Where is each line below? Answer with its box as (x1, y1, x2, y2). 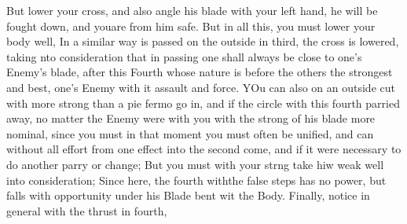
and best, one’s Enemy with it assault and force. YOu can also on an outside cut (6, 79, 395, 95)
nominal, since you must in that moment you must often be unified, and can (6, 125, 374, 141)
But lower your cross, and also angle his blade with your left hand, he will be (6, 2, 378, 18)
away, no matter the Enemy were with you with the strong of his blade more (6, 110, 376, 127)
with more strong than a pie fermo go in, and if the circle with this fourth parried (6, 94, 400, 111)
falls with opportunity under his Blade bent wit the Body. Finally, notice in (6, 187, 370, 204)
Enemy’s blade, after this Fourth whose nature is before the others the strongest (6, 64, 393, 80)
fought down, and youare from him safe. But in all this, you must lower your (6, 17, 376, 34)
